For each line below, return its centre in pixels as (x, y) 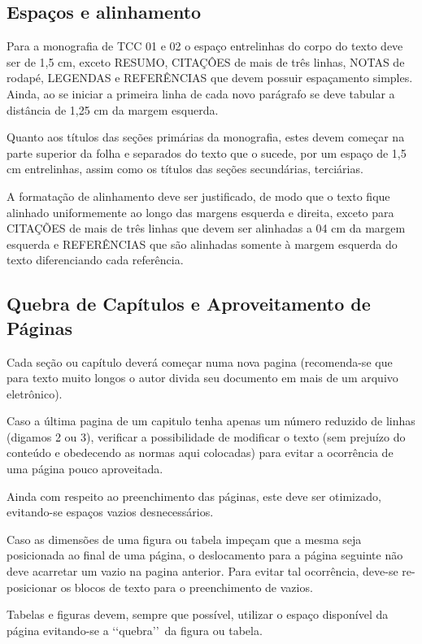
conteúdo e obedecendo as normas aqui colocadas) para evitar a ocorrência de (200, 453)
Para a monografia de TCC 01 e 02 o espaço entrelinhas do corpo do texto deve (205, 46)
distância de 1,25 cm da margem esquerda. (113, 109)
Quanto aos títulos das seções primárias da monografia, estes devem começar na (206, 137)
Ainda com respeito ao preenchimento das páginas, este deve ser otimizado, (194, 496)
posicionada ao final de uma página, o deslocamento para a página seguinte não (205, 555)
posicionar (32, 587)
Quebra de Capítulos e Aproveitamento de (189, 304)
